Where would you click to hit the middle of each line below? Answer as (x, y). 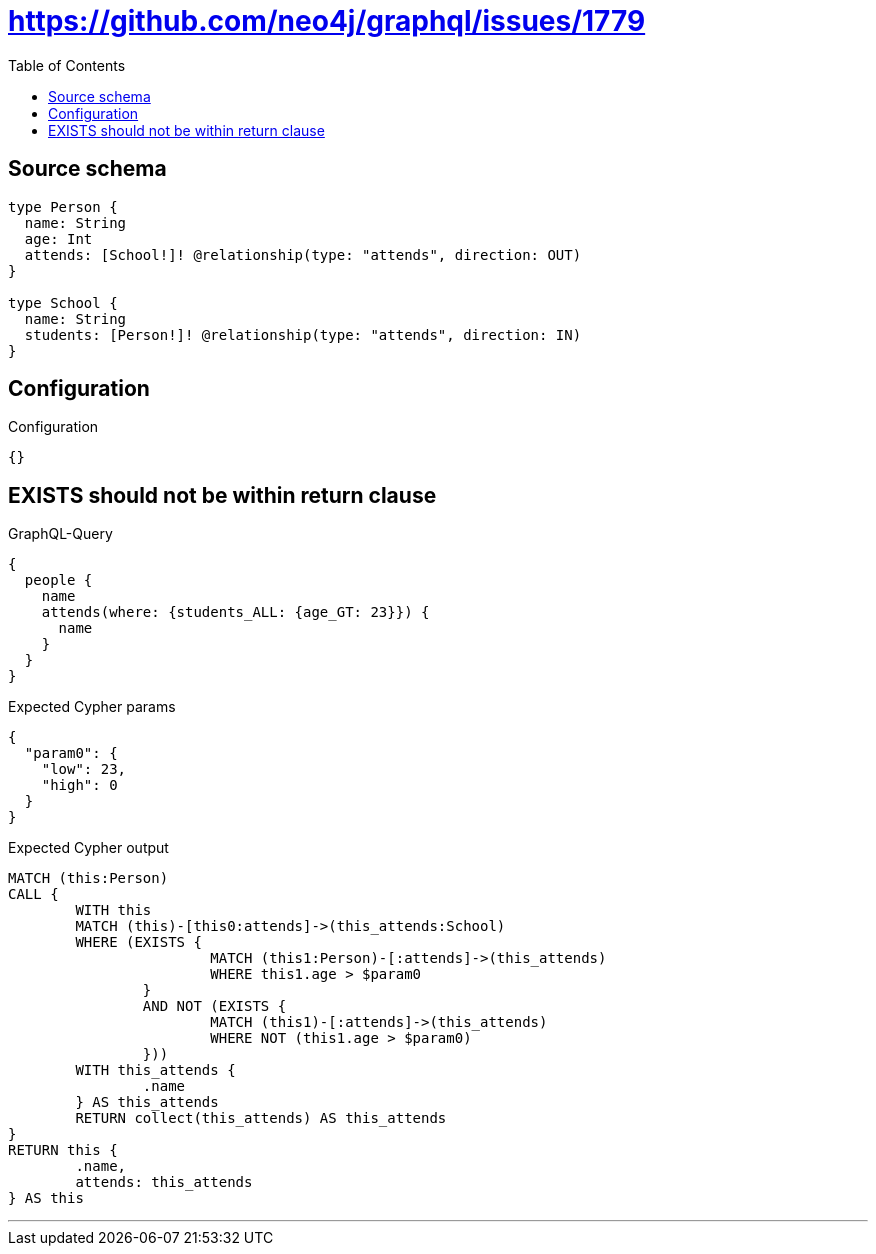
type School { (63, 302)
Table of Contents (67, 65)
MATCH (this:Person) (88, 878)
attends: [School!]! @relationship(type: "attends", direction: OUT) (303, 254)
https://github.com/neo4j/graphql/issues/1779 (327, 21)
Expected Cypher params (92, 707)
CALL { (33, 894)
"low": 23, (84, 769)
